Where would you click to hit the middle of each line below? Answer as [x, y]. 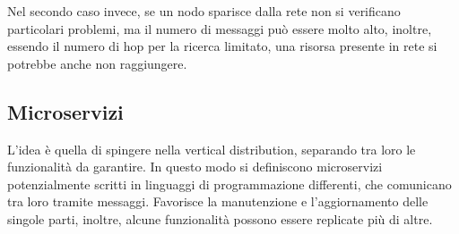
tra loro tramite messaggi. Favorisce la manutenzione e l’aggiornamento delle [218, 201]
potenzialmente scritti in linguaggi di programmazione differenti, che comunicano [229, 184]
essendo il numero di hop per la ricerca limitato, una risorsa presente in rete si [222, 46]
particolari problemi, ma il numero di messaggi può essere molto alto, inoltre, [220, 28]
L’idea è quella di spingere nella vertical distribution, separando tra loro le [212, 149]
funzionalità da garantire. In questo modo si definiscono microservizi [195, 167]
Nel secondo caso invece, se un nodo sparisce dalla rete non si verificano [204, 11]
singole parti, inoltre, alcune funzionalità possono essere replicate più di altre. [220, 218]
